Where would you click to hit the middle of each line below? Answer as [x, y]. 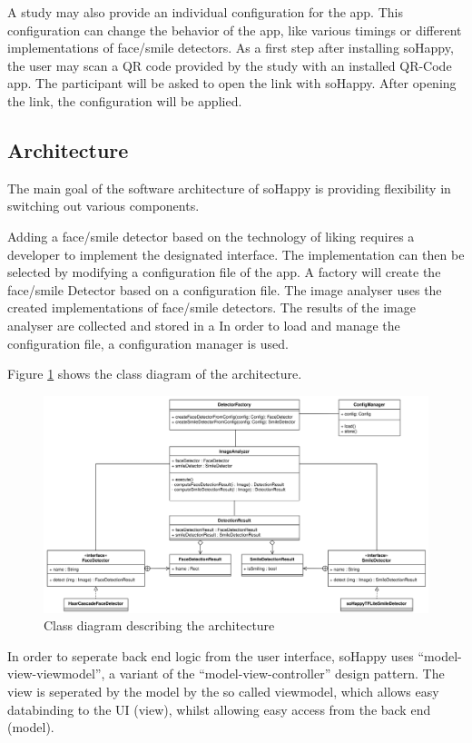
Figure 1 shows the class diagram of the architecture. [155, 374]
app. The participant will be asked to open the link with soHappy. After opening [232, 83]
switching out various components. [103, 206]
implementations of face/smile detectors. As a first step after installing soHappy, [231, 48]
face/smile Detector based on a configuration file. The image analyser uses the [225, 289]
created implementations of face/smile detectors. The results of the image [211, 307]
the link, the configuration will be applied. [125, 100]
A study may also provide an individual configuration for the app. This [205, 12]
